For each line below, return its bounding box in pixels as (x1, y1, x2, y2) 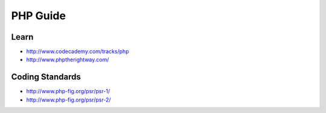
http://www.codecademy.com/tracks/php (26, 48, 129, 55)
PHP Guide (11, 9, 66, 22)
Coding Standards (11, 72, 81, 82)
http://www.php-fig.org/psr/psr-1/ (26, 88, 110, 95)
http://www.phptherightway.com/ (26, 56, 109, 63)
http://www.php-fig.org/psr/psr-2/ (26, 96, 111, 103)
